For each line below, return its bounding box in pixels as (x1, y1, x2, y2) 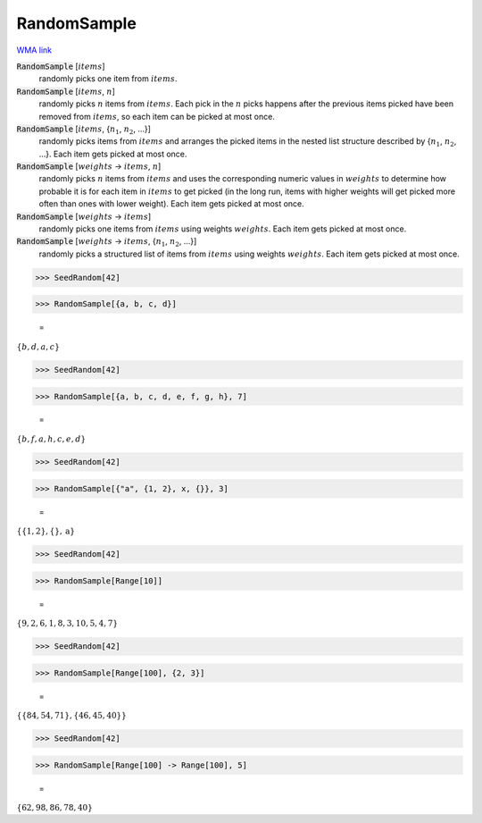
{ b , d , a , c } (16, 341, 60, 352)
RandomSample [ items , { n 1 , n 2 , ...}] (16, 123, 152, 136)
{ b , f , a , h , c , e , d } (16, 433, 87, 444)
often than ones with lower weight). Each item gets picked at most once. (38, 198, 305, 209)
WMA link (16, 45, 53, 55)
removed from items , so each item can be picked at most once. (38, 111, 276, 122)
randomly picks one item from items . (38, 73, 178, 84)
